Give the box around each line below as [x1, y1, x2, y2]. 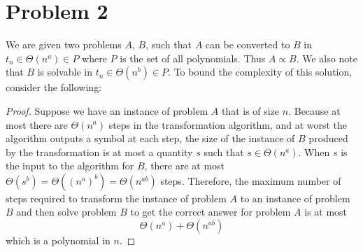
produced [308, 131, 348, 146]
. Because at [288, 103, 341, 118]
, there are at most [144, 158, 225, 173]
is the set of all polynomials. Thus [120, 50, 266, 65]
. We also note [296, 50, 357, 65]
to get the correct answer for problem [130, 204, 291, 219]
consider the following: [6, 80, 102, 94]
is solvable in [37, 64, 92, 79]
